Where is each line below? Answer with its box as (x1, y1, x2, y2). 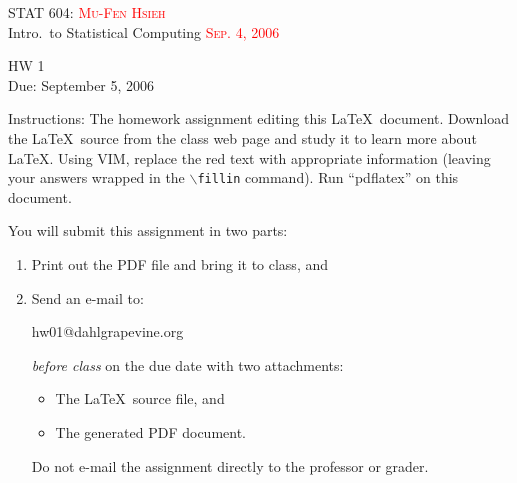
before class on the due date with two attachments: (31, 354, 344, 375)
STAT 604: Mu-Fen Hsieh (8, 2, 166, 22)
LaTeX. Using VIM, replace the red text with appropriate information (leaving (8, 147, 491, 168)
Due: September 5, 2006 (8, 74, 155, 95)
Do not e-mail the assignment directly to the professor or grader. (31, 455, 429, 476)
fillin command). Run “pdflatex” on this (197, 167, 459, 188)
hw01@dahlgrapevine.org (31, 321, 184, 342)
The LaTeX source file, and (55, 388, 225, 409)
